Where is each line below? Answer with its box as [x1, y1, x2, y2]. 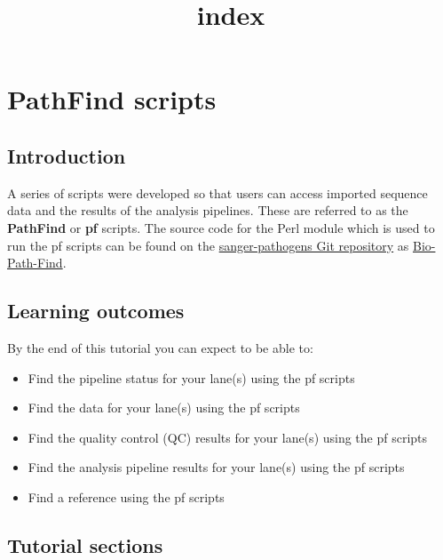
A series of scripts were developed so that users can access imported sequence [7, 183, 428, 202]
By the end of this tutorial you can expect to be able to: [7, 338, 313, 356]
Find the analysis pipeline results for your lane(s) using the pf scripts [28, 458, 405, 476]
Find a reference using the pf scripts [28, 487, 225, 506]
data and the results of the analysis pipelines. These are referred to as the [7, 201, 408, 220]
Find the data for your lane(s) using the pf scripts [28, 398, 300, 417]
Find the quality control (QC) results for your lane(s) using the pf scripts [28, 428, 428, 446]
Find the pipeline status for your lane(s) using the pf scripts [28, 368, 355, 387]
